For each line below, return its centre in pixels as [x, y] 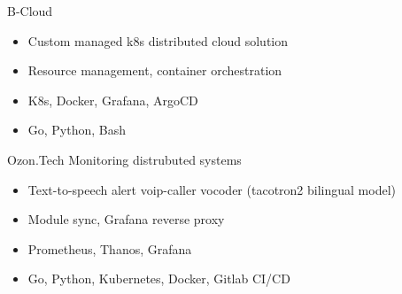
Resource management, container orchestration [155, 70]
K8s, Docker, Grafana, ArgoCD [113, 100]
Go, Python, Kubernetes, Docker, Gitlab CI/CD [159, 279]
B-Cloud [30, 11]
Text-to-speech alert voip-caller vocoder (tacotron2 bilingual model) [212, 189]
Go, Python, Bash [77, 130]
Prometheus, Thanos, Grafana [110, 248]
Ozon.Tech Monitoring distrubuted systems [124, 159]
